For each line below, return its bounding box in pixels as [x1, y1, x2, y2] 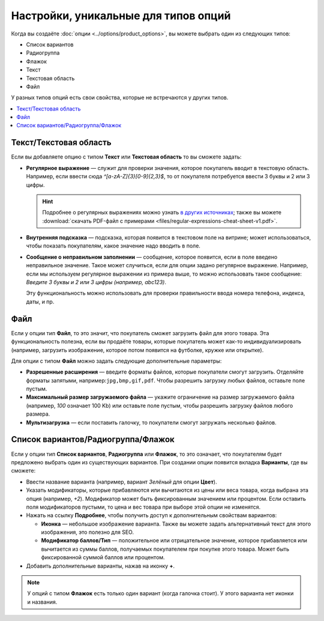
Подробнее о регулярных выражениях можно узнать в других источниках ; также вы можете [42, 209, 282, 216]
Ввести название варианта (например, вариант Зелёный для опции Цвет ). [26, 478, 217, 485]
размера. [26, 410, 50, 417]
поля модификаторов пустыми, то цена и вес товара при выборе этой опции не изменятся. [26, 503, 261, 510]
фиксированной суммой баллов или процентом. [41, 554, 165, 561]
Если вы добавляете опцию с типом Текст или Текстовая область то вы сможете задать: [11, 153, 242, 160]
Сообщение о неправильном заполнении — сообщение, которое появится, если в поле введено [26, 253, 278, 261]
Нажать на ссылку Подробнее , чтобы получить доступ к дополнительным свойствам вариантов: [26, 512, 277, 519]
